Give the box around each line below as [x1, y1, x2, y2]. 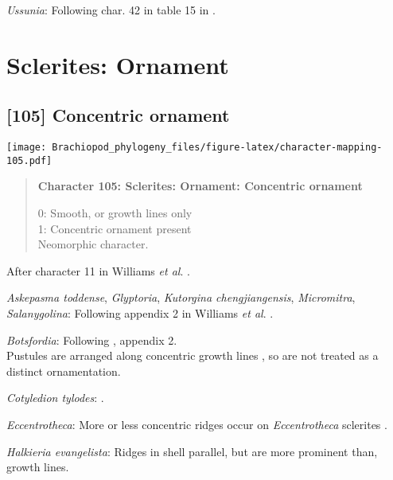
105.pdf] [6, 154, 53, 166]
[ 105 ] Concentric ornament [6, 103, 230, 127]
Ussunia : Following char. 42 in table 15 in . [6, 2, 216, 18]
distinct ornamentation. [6, 362, 121, 379]
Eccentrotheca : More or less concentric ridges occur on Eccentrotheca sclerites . [6, 416, 387, 433]
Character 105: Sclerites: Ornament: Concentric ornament [37, 178, 363, 194]
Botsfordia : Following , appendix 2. [6, 331, 177, 348]
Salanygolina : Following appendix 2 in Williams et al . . [6, 305, 274, 322]
